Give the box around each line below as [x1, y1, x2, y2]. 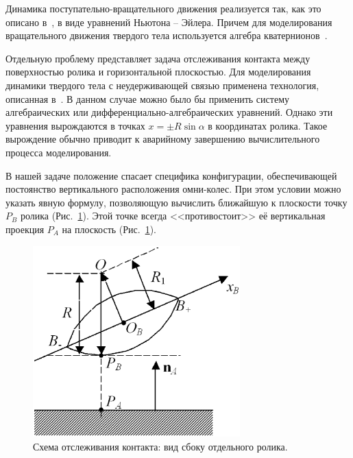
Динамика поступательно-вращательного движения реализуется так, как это [5, 1, 321, 15]
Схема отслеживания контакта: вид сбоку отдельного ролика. [33, 439, 288, 453]
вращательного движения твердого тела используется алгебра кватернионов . [5, 28, 328, 43]
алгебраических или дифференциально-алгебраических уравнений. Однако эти [5, 105, 333, 119]
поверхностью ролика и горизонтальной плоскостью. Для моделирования [5, 64, 311, 79]
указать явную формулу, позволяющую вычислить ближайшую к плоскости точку [5, 195, 348, 209]
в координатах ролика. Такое [208, 118, 328, 132]
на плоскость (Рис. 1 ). [62, 221, 156, 236]
